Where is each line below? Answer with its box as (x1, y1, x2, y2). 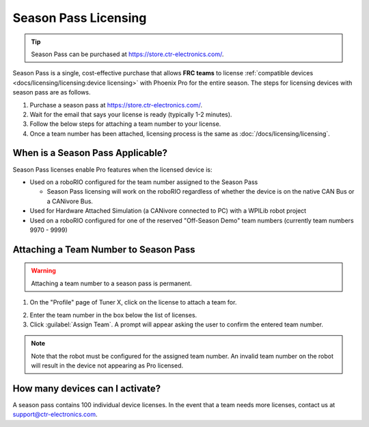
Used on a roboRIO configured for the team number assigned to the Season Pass (29, 178, 258, 186)
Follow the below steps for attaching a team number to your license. (29, 120, 221, 128)
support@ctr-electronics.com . (12, 411, 98, 419)
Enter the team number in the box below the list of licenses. (29, 311, 197, 319)
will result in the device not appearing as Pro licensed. (31, 361, 184, 370)
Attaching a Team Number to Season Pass (12, 244, 195, 255)
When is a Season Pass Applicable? (12, 147, 167, 159)
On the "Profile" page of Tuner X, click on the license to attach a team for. (29, 298, 237, 307)
